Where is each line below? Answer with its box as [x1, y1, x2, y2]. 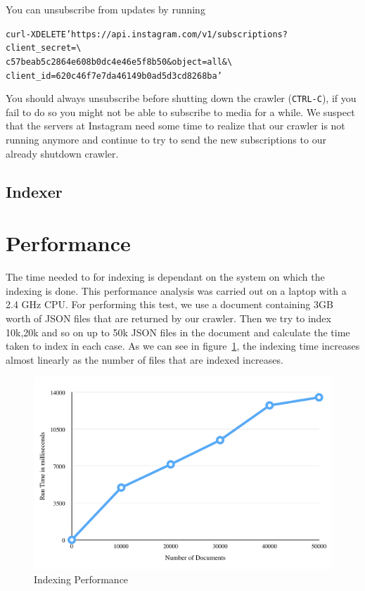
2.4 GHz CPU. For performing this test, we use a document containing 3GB [6, 297, 333, 312]
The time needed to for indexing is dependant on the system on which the [6, 269, 325, 284]
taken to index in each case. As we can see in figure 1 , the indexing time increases [6, 338, 360, 353]
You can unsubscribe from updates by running [6, 2, 205, 16]
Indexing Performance [34, 571, 129, 586]
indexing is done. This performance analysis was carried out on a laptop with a [6, 283, 347, 298]
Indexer [6, 180, 63, 202]
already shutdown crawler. [6, 146, 119, 160]
